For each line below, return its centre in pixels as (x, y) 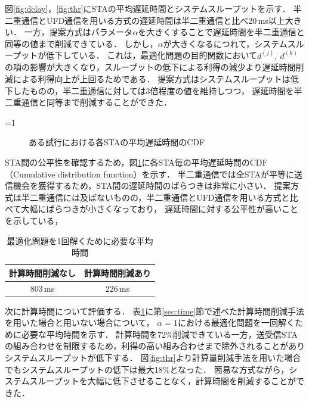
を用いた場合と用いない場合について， (80, 322)
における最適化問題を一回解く (236, 322)
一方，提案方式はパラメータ (78, 32)
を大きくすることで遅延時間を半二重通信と (221, 32)
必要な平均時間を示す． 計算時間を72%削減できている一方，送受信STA (159, 334)
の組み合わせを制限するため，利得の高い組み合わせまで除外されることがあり (155, 346)
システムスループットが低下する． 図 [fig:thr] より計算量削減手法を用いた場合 (153, 358)
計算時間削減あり (118, 272)
